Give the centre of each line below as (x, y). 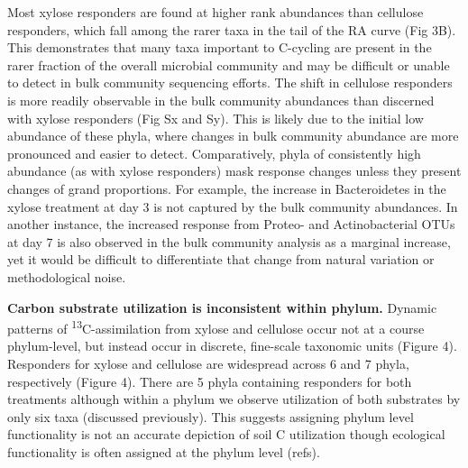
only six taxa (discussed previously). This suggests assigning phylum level (211, 416)
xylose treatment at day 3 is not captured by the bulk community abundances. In (233, 206)
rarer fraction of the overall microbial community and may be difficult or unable (229, 64)
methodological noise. (67, 276)
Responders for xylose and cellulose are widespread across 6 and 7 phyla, (208, 363)
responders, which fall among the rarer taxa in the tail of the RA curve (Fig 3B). (232, 29)
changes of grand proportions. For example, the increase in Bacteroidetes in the (227, 188)
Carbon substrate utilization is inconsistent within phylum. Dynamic (222, 307)
